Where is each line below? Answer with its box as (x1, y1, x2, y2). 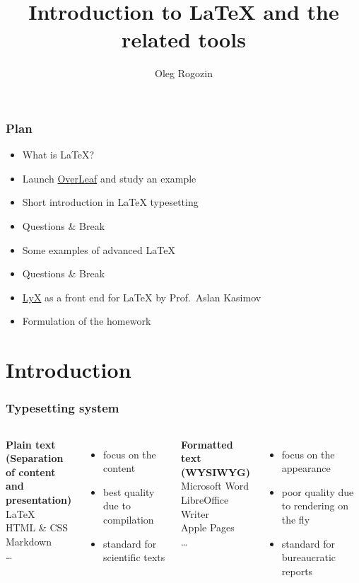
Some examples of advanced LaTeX (22, 242, 175, 257)
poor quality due (281, 484, 354, 499)
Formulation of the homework (22, 313, 151, 328)
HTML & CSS (6, 520, 69, 535)
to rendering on (281, 498, 348, 513)
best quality (103, 484, 155, 499)
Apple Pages (181, 520, 235, 535)
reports (281, 563, 313, 578)
